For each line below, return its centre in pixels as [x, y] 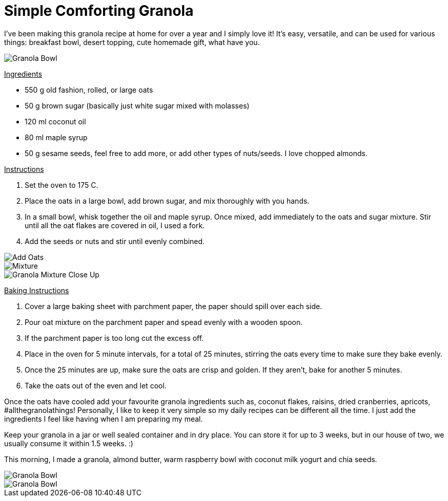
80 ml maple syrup [56, 137]
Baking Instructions [37, 290]
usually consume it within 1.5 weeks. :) [69, 443]
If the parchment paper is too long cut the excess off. [114, 338]
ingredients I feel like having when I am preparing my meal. [104, 419]
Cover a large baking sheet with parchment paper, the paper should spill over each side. [174, 306]
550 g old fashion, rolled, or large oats [89, 90]
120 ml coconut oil [55, 121]
